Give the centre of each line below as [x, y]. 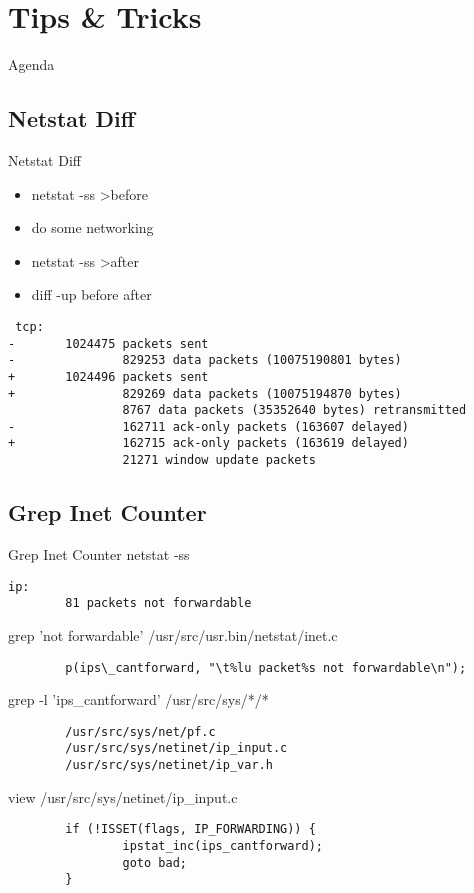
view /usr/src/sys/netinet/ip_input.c [123, 796]
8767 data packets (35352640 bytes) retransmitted [294, 410]
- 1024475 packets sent [108, 343]
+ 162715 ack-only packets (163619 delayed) [208, 443]
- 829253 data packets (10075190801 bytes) [205, 360]
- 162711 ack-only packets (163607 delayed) [208, 426]
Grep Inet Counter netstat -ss [99, 554]
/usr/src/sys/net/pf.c [140, 731]
